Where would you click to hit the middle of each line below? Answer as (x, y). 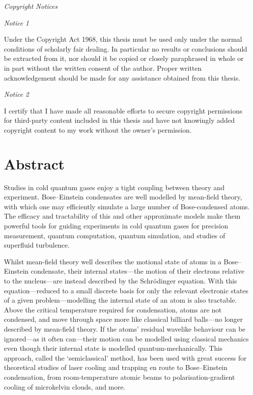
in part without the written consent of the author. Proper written (103, 68)
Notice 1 (16, 22)
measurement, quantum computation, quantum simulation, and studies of (115, 235)
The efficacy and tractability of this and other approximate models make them (122, 216)
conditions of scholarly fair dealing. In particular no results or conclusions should (126, 48)
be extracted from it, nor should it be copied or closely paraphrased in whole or (124, 58)
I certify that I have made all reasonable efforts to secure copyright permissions (123, 110)
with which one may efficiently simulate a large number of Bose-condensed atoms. (127, 206)
